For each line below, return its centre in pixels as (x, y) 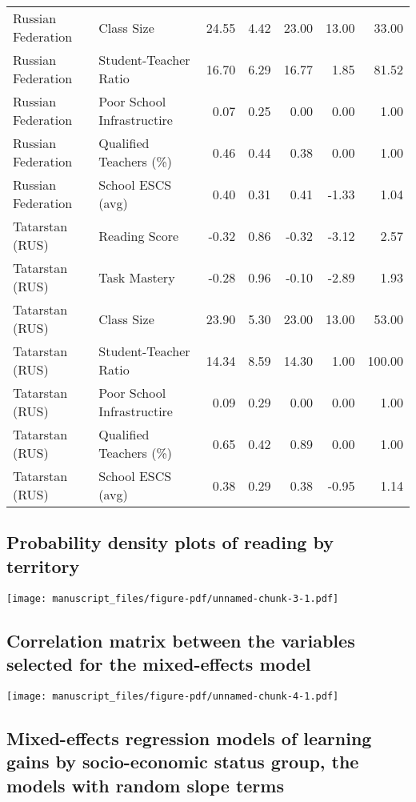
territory (43, 565)
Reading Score (139, 235)
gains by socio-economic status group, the (183, 762)
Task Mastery (137, 277)
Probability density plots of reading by (170, 542)
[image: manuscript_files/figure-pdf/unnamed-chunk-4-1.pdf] (173, 696)
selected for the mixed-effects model (159, 664)
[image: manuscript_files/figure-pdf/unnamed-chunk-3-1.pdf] (173, 598)
